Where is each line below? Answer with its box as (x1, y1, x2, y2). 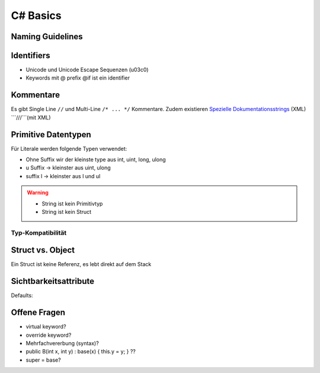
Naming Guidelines (11, 31, 83, 42)
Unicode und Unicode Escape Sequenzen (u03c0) (25, 66, 149, 74)
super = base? (25, 356, 62, 363)
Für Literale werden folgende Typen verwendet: (11, 145, 127, 152)
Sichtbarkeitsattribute (11, 276, 95, 286)
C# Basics (11, 9, 62, 22)
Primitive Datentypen (11, 129, 91, 140)
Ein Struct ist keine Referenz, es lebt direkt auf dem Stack (11, 261, 152, 268)
